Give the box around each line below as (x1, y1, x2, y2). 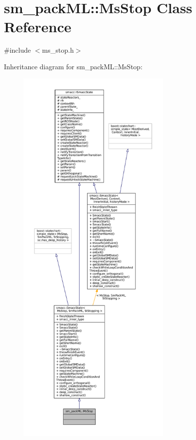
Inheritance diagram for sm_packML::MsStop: (4, 61, 143, 71)
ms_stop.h (42, 45, 74, 55)
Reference (4, 17, 71, 37)
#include (4, 45, 31, 55)
